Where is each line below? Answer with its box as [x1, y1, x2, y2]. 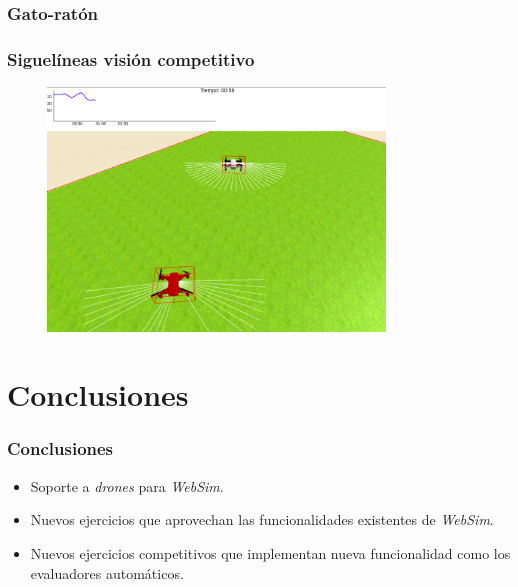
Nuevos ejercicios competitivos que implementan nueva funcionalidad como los [30, 542, 511, 563]
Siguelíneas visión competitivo [7, 46, 255, 71]
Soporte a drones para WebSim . [30, 475, 224, 496]
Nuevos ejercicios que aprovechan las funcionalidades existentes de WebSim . [30, 509, 494, 530]
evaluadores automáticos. [30, 562, 184, 583]
